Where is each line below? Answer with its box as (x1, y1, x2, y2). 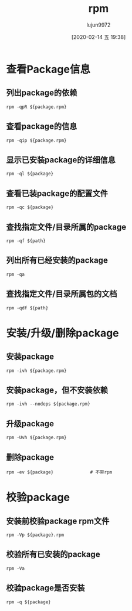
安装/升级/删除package (6, 326, 119, 339)
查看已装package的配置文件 (6, 188, 109, 198)
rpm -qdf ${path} (6, 305, 49, 311)
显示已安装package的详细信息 (6, 155, 116, 165)
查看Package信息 (6, 63, 91, 76)
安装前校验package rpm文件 (6, 516, 110, 526)
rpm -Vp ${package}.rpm (6, 532, 65, 538)
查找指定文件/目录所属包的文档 (6, 289, 117, 299)
